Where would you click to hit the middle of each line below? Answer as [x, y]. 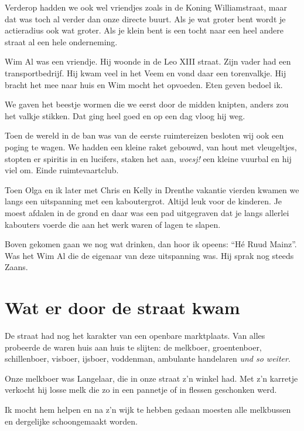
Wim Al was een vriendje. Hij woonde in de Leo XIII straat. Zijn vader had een [148, 61]
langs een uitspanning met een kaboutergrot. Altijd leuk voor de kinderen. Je [144, 201]
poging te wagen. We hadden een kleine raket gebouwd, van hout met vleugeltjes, [151, 147]
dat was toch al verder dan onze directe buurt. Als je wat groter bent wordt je [145, 18]
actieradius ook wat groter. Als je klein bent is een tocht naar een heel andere [144, 30]
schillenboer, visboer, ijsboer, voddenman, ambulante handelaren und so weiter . [148, 358]
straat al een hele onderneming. [61, 41]
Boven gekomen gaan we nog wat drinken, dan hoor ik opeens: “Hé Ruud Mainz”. [151, 244]
